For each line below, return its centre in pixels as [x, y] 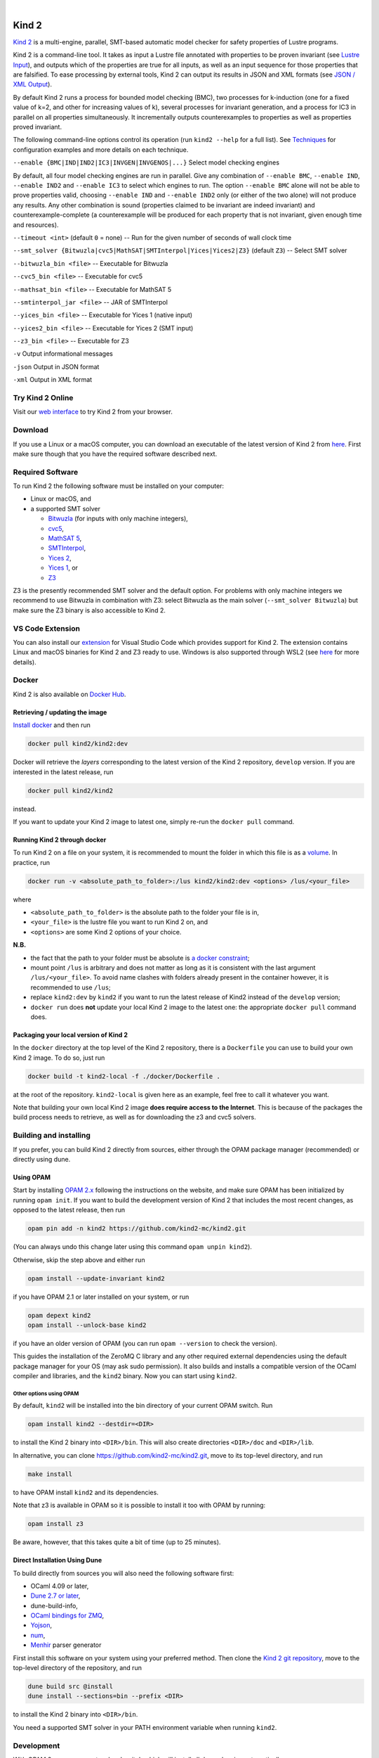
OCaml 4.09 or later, [60, 1586]
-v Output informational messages [63, 354]
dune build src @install [71, 1687]
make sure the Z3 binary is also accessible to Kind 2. [89, 610]
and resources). [36, 224]
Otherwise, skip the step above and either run [79, 1259]
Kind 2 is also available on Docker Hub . [69, 694]
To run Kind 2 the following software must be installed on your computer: [119, 486]
